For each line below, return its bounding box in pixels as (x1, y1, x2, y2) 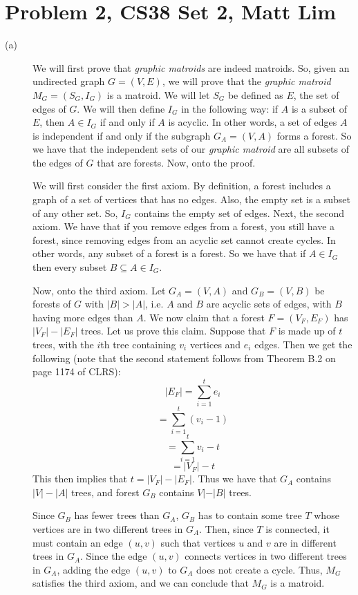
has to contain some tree (198, 508, 302, 522)
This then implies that (32, 471, 128, 486)
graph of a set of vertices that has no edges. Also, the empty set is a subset (32, 192, 350, 207)
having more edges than (32, 310, 133, 324)
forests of (32, 296, 71, 311)
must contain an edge (32, 535, 123, 549)
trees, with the (32, 337, 94, 351)
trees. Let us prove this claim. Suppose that (81, 323, 266, 338)
